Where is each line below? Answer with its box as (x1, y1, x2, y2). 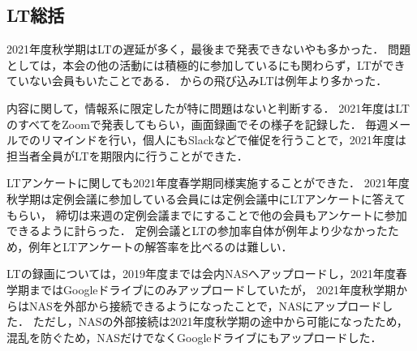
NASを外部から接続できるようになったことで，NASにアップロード (28, 297, 382, 314)
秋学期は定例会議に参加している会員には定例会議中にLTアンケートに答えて (6, 190, 406, 207)
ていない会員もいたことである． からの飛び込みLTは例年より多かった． (6, 72, 388, 89)
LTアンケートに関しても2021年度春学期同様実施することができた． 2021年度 (6, 174, 410, 191)
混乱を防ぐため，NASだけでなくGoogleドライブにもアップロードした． (6, 328, 382, 345)
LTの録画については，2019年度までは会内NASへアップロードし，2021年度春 (6, 265, 407, 282)
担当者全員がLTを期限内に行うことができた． (6, 147, 248, 164)
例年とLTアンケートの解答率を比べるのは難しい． (28, 238, 293, 255)
